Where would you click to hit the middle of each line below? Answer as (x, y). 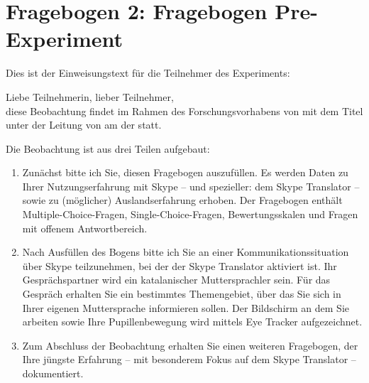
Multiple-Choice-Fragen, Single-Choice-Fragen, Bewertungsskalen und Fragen (190, 214)
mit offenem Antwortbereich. (85, 228)
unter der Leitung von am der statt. (84, 125)
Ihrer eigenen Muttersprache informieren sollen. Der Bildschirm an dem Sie (186, 307)
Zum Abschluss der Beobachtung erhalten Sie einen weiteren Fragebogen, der (190, 345)
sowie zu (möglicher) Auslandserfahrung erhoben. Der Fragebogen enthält (182, 200)
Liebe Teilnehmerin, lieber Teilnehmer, (90, 96)
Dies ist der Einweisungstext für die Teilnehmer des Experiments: (148, 73)
